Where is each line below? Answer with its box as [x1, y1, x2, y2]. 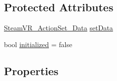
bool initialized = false [4, 39, 73, 49]
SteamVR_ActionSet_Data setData [4, 23, 113, 33]
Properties [4, 63, 59, 78]
